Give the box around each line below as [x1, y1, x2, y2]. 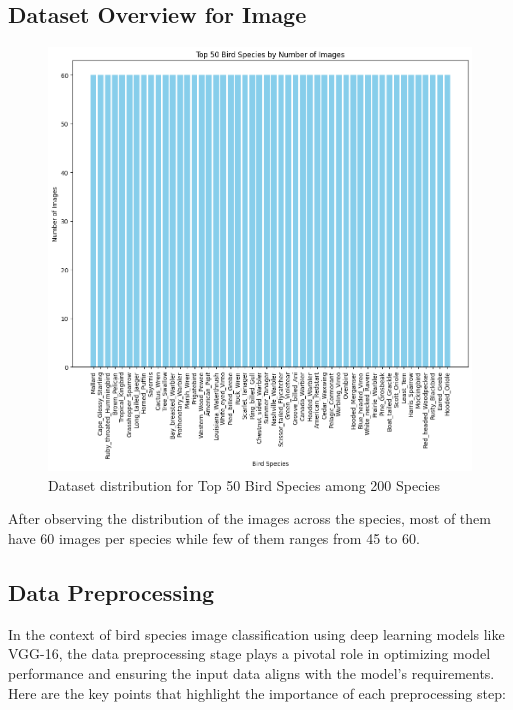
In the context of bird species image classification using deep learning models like [8, 623, 505, 644]
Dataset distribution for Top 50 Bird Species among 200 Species [48, 474, 441, 495]
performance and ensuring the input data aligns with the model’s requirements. [8, 662, 495, 683]
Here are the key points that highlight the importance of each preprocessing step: [8, 682, 506, 703]
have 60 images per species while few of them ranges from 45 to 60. [8, 527, 420, 548]
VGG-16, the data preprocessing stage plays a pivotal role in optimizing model [8, 643, 491, 664]
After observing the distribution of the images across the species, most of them [8, 508, 491, 529]
